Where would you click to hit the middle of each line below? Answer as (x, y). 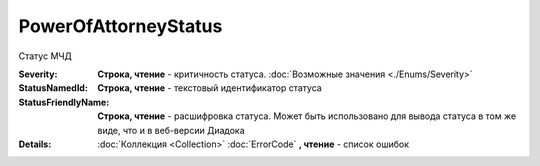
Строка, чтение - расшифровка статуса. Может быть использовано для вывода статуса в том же (307, 116)
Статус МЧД (45, 56)
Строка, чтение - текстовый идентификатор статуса (209, 88)
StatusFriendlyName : (64, 102)
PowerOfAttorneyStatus (120, 26)
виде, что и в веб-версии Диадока (171, 130)
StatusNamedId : (53, 88)
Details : (35, 144)
